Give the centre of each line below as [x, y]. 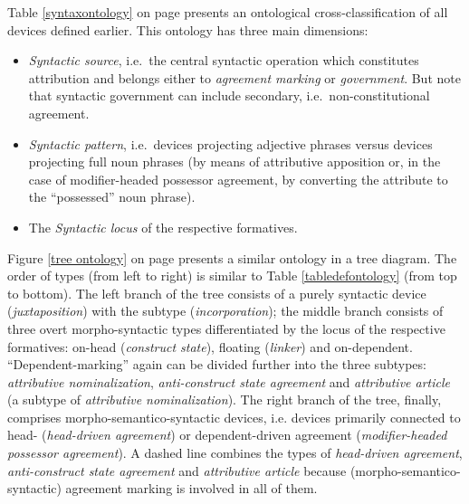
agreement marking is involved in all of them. [191, 488]
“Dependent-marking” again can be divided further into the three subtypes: [217, 364]
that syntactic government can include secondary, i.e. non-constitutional [229, 95]
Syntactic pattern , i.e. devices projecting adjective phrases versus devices [230, 143]
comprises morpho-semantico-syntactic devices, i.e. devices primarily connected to [234, 417]
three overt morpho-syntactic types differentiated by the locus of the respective [226, 328]
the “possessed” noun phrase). [112, 197]
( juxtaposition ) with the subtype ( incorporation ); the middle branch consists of [225, 311]
